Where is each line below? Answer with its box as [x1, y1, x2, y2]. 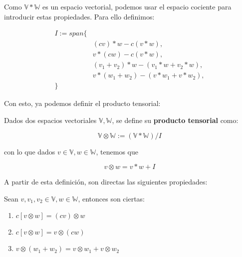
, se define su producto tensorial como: [112, 114, 239, 125]
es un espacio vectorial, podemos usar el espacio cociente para [42, 1, 232, 11]
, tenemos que [96, 146, 138, 156]
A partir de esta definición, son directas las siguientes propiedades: [4, 176, 208, 187]
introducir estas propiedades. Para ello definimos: [4, 11, 155, 21]
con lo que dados [4, 146, 55, 156]
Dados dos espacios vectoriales [4, 114, 97, 125]
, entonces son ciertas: [78, 193, 145, 203]
